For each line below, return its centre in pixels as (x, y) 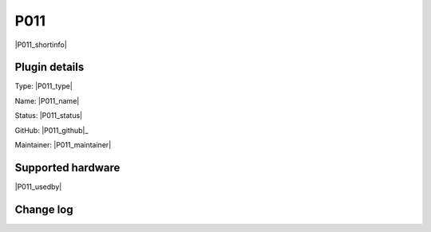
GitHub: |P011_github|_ (51, 130)
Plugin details (49, 67)
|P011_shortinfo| (41, 45)
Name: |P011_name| (47, 100)
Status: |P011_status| (49, 116)
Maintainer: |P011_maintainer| (63, 145)
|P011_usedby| (38, 187)
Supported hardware (67, 167)
